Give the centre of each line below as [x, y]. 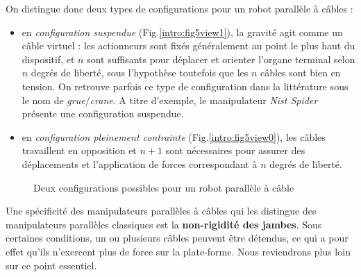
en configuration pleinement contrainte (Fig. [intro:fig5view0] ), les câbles [174, 136]
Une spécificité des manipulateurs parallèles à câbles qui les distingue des [161, 211]
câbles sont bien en [301, 73]
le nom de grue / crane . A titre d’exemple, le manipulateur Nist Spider [170, 100]
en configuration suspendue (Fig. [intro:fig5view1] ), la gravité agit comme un [182, 32]
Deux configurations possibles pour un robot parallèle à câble [164, 187]
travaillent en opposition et [79, 150]
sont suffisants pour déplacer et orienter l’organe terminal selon [221, 59]
